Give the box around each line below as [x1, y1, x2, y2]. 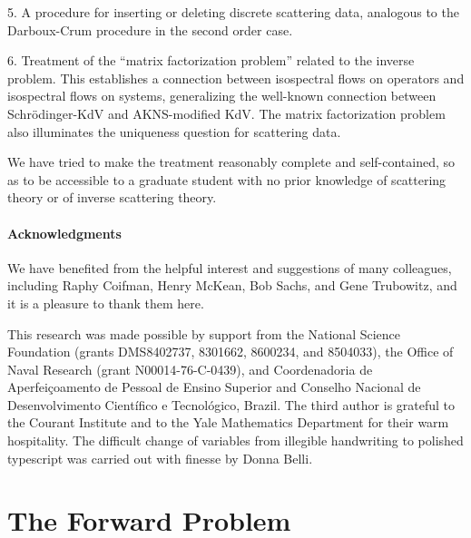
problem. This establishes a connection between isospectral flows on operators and [7, 68, 465, 87]
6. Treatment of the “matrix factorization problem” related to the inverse [7, 51, 415, 70]
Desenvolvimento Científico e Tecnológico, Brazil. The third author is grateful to [7, 395, 456, 414]
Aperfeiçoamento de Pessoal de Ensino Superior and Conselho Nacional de [7, 377, 421, 396]
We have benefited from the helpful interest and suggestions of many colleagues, [7, 258, 452, 277]
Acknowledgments [7, 223, 122, 242]
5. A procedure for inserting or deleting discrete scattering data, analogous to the [7, 3, 459, 21]
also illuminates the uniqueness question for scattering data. [7, 122, 341, 141]
